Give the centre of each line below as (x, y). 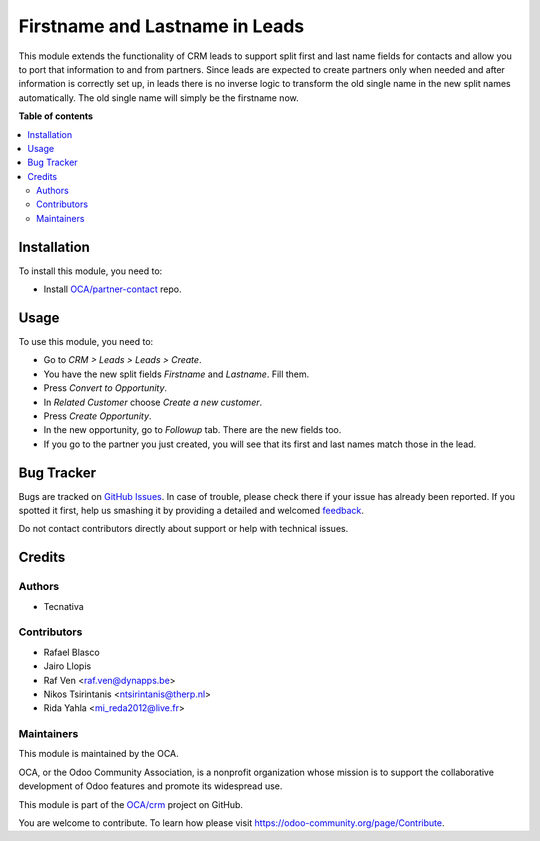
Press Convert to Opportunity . (105, 388)
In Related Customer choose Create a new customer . (153, 402)
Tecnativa (63, 606)
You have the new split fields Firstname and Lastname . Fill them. (176, 374)
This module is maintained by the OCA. (98, 754)
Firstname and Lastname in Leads (161, 26)
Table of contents (56, 116)
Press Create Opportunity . (97, 416)
